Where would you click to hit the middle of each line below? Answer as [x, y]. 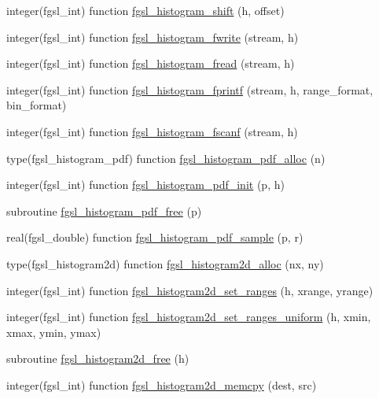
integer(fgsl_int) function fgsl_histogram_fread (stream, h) [151, 63]
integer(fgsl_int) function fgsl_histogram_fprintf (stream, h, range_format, [190, 89]
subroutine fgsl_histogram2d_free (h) [98, 358]
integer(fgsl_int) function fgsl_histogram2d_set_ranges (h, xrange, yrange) [190, 290]
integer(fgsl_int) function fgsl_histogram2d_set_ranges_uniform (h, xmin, [189, 317]
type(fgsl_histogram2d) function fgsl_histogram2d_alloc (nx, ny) [165, 263]
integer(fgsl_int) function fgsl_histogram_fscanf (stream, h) [152, 131]
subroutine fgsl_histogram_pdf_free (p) [104, 211]
